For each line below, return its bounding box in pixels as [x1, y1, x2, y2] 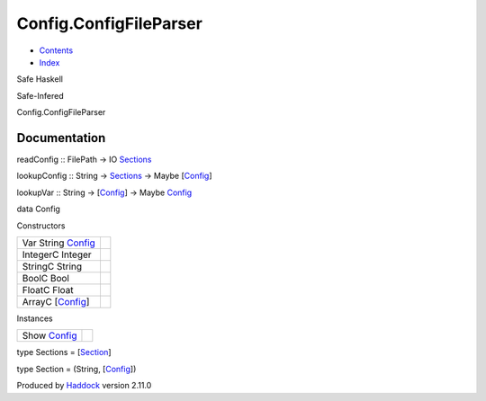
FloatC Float [22, 283, 74, 296]
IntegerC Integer [22, 248, 92, 261]
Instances [16, 313, 53, 324]
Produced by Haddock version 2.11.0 [16, 380, 152, 391]
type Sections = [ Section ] [16, 347, 112, 358]
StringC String [22, 260, 83, 272]
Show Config [22, 329, 77, 342]
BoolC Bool [22, 272, 69, 284]
